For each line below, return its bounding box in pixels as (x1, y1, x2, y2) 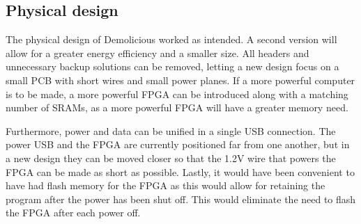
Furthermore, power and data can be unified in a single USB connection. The (6, 123, 336, 138)
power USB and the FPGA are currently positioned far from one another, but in (6, 137, 350, 152)
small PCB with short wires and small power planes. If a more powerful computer (6, 72, 355, 87)
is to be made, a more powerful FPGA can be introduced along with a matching (6, 86, 348, 101)
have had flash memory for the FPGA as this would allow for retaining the (6, 178, 325, 193)
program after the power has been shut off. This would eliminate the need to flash (6, 191, 356, 206)
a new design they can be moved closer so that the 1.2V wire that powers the (6, 150, 336, 165)
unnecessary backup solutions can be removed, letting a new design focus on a (6, 59, 339, 74)
